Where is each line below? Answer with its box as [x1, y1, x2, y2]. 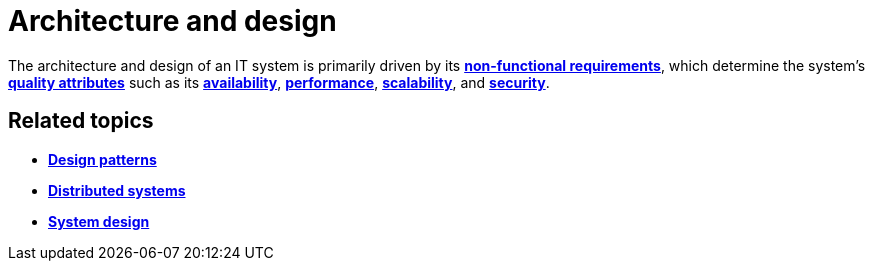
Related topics [8, 108, 154, 134]
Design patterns [48, 150, 157, 168]
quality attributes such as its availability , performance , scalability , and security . [8, 73, 550, 91]
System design [48, 212, 150, 230]
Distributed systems [48, 181, 186, 199]
